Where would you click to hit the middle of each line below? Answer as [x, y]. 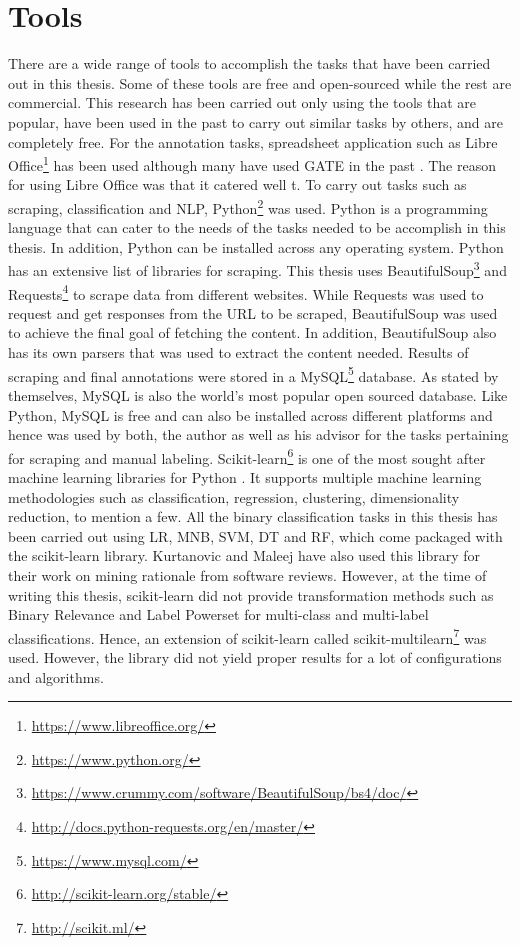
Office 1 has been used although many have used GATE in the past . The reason [252, 163]
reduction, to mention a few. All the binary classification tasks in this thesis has [253, 516]
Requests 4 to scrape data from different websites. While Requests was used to [246, 292]
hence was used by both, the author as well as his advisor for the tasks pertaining [258, 434]
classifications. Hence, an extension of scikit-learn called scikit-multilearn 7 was [247, 636]
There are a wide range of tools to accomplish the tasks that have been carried [249, 63]
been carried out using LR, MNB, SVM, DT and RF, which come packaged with [255, 535]
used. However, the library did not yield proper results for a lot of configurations [255, 656]
